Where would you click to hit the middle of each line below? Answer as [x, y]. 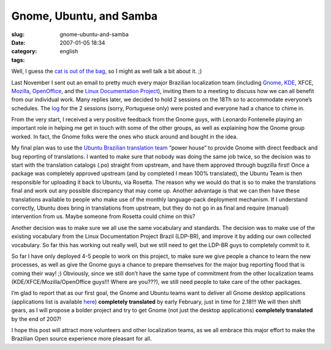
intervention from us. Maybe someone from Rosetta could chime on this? [103, 216]
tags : [18, 60]
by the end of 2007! [36, 319]
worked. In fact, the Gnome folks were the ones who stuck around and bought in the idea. [125, 136]
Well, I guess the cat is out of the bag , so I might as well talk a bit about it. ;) [107, 71]
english [69, 51]
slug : [18, 34]
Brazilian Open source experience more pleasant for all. [82, 339]
